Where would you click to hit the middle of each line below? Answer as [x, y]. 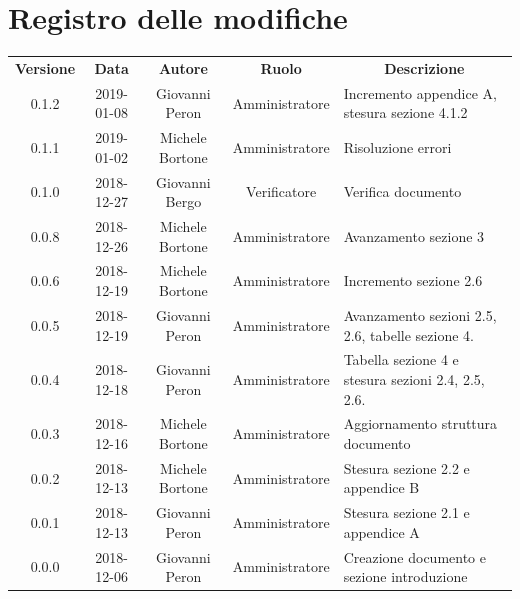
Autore [183, 67]
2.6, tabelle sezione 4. [408, 334]
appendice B [381, 487]
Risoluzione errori [397, 146]
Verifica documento [402, 191]
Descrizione [424, 67]
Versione [45, 67]
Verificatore [281, 191]
